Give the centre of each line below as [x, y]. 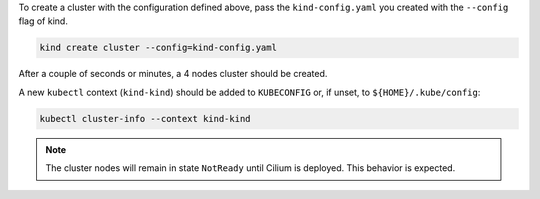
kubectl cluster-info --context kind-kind [145, 118]
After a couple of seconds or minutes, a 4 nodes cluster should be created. [173, 74]
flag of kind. [43, 21]
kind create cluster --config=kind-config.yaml [158, 48]
